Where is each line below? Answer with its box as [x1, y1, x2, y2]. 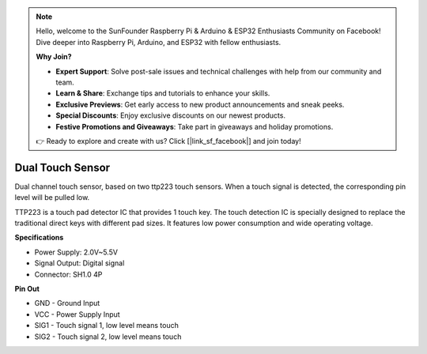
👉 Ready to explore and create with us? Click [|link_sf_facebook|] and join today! [36, 136, 301, 145]
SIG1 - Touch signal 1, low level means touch [34, 321, 179, 330]
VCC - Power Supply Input [34, 309, 120, 319]
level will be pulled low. [14, 193, 90, 202]
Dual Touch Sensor [14, 160, 111, 174]
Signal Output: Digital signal [34, 258, 125, 268]
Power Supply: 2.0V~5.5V [34, 247, 119, 257]
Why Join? [36, 52, 72, 62]
